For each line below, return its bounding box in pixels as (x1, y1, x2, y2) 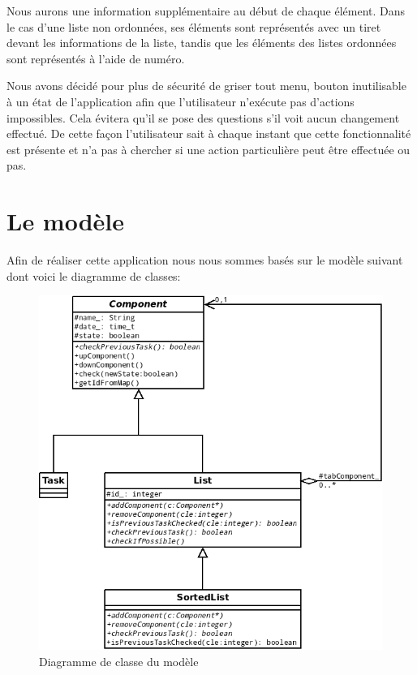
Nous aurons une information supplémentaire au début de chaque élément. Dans (6, 2, 406, 19)
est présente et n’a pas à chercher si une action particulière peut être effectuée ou (6, 140, 411, 157)
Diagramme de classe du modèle (39, 653, 199, 669)
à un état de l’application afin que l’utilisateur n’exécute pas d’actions (6, 92, 355, 110)
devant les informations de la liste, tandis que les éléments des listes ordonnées (6, 34, 397, 51)
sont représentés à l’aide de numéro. (6, 49, 185, 67)
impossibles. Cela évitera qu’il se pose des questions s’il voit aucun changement (6, 109, 400, 126)
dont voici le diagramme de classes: (6, 267, 181, 284)
